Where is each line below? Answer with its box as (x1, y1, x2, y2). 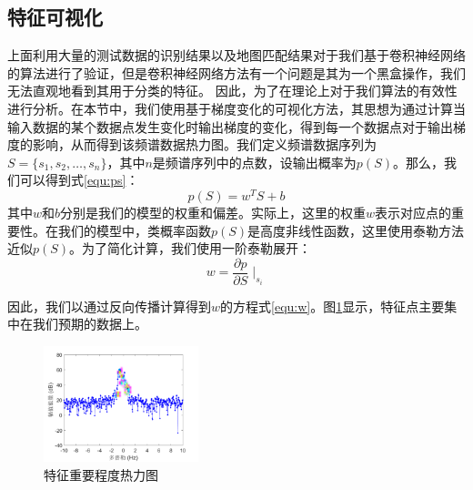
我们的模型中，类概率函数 (57, 220, 211, 240)
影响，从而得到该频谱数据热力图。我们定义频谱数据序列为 (32, 135, 377, 154)
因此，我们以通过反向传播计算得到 (7, 296, 211, 315)
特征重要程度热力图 (44, 465, 158, 485)
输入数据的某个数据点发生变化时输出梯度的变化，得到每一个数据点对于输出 (7, 117, 453, 136)
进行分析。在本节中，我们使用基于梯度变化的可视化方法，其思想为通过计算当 (7, 98, 466, 117)
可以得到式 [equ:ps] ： (19, 170, 139, 189)
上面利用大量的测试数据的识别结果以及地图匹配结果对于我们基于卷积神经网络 (7, 46, 466, 65)
